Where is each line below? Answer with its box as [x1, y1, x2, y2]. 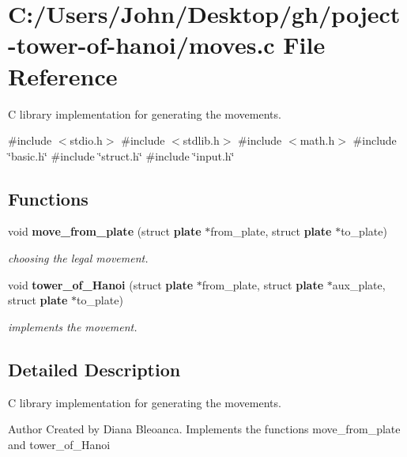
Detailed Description [8, 357, 181, 381]
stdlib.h [183, 132, 220, 149]
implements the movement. [8, 318, 138, 334]
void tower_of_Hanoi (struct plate [8, 276, 194, 293]
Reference [8, 59, 118, 92]
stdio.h [70, 132, 103, 149]
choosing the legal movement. [8, 250, 149, 266]
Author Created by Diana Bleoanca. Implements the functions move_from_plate [8, 421, 401, 437]
